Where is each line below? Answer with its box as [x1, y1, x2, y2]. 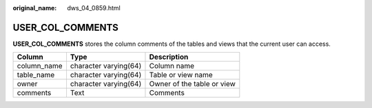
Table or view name [149, 70, 213, 80]
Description [149, 52, 189, 62]
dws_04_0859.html [67, 4, 121, 12]
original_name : [12, 4, 57, 12]
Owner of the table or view [149, 79, 236, 89]
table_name [17, 70, 55, 80]
